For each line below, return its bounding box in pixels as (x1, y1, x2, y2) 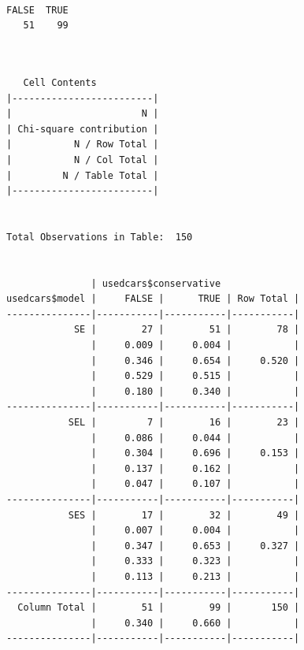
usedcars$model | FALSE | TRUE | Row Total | (6, 293, 300, 305)
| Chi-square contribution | (6, 123, 159, 135)
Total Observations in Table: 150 (6, 231, 193, 243)
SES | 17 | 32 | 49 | (68, 509, 300, 521)
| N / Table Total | (6, 169, 159, 181)
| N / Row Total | (6, 139, 159, 150)
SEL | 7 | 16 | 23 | (68, 417, 300, 429)
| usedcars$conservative (91, 277, 221, 289)
